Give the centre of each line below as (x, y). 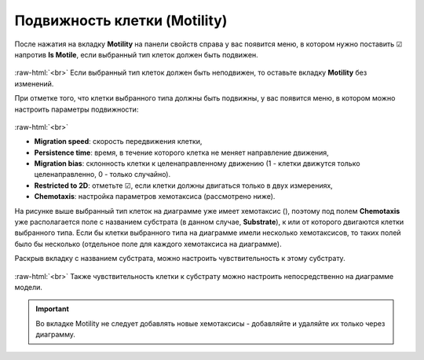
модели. (29, 287)
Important (53, 309)
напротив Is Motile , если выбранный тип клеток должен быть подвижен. (136, 54)
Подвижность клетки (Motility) (121, 20)
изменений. (34, 83)
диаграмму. (56, 335)
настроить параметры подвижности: (77, 109)
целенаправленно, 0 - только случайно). (102, 174)
